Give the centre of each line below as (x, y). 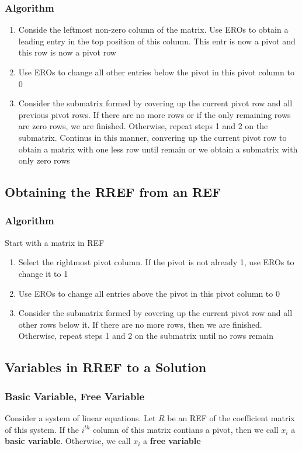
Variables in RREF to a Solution (106, 367)
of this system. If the (42, 429)
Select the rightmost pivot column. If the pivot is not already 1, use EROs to (156, 262)
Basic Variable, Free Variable (75, 396)
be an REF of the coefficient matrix (231, 417)
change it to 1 (43, 273)
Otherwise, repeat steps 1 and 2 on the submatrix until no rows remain (146, 336)
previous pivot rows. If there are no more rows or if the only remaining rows (155, 114)
